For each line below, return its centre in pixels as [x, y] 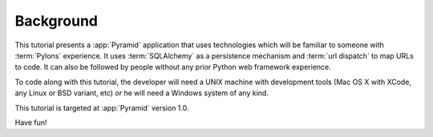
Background [56, 21]
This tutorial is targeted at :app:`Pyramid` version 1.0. [102, 107]
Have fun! [31, 122]
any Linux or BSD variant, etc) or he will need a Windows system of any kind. [142, 93]
